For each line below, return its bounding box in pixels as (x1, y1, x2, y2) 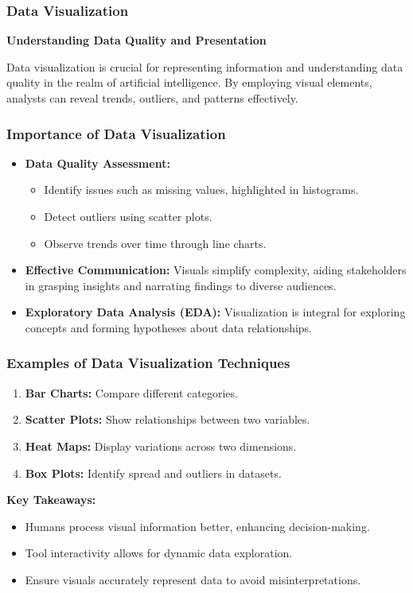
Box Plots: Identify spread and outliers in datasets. (25, 464, 282, 481)
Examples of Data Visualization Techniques (6, 353, 290, 373)
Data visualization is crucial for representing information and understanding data (6, 58, 403, 75)
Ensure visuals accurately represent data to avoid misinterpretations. (25, 571, 361, 587)
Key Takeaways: (6, 491, 96, 508)
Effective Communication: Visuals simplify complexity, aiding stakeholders (25, 262, 407, 278)
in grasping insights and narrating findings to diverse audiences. (25, 277, 337, 293)
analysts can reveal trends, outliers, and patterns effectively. (6, 90, 298, 106)
